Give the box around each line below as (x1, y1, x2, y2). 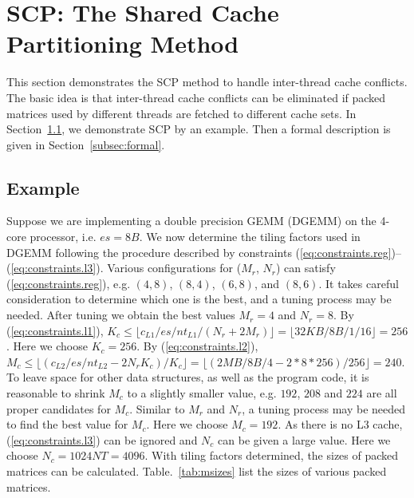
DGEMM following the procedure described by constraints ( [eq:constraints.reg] (6, 243, 392, 260)
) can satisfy (275, 259, 336, 276)
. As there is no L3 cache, (278, 416, 403, 433)
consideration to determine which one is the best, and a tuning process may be (6, 290, 392, 307)
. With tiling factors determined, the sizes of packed (144, 447, 399, 464)
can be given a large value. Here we (218, 431, 391, 448)
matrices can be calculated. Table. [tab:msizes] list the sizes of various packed (6, 462, 387, 479)
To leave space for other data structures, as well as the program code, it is (6, 369, 369, 385)
